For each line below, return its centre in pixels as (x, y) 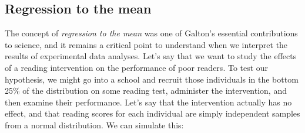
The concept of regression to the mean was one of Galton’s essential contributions (151, 33)
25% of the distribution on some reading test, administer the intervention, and (146, 91)
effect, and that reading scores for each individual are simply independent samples (152, 113)
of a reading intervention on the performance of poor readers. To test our (137, 67)
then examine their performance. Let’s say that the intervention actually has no (148, 102)
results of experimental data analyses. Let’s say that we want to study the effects (151, 56)
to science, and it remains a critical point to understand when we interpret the (146, 44)
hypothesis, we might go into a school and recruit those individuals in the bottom (152, 79)
